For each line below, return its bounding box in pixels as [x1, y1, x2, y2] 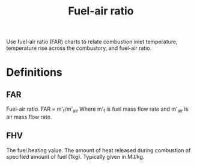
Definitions [6, 66, 63, 79]
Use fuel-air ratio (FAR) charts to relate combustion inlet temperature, [6, 38, 178, 46]
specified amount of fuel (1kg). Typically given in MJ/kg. [6, 153, 145, 160]
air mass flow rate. [6, 113, 52, 120]
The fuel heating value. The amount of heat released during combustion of [6, 146, 191, 154]
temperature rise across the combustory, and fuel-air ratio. [6, 45, 152, 52]
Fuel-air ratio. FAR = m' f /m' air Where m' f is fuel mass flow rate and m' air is [6, 105, 189, 114]
